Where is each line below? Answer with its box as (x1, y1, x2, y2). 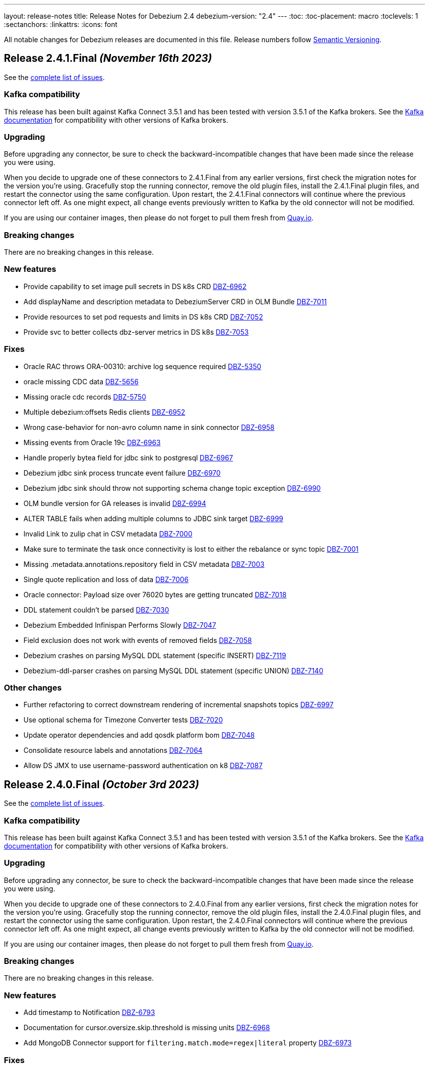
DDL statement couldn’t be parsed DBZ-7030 (24, 605, 169, 614)
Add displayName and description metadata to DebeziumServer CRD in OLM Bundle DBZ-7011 (24, 297, 327, 306)
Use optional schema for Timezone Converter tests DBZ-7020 (24, 716, 223, 724)
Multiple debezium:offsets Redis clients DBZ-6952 (24, 407, 186, 416)
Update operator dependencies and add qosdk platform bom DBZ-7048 (24, 731, 255, 740)
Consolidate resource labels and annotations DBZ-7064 (24, 746, 203, 755)
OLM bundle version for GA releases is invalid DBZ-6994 (24, 499, 206, 507)
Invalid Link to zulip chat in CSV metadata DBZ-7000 (24, 529, 192, 538)
